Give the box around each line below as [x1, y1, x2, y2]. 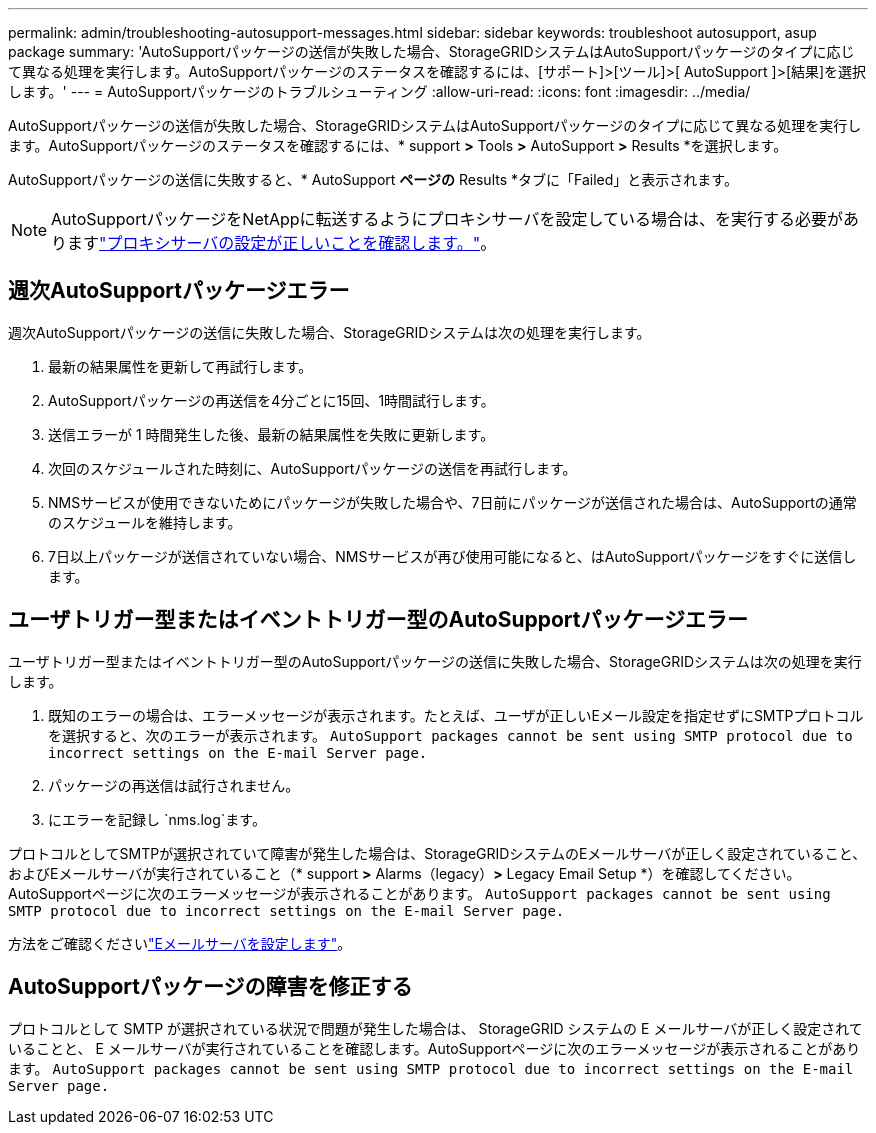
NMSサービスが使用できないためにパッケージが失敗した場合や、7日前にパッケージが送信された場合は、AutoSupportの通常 [48, 493, 857, 511]
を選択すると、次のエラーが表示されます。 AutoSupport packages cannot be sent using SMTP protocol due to [48, 726, 853, 744]
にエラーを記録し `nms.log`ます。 [48, 810, 266, 828]
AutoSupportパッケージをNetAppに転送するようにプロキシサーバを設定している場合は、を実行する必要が [51, 209, 843, 229]
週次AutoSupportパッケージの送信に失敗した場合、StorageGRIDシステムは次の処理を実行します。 [8, 323, 651, 341]
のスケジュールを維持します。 [48, 513, 242, 531]
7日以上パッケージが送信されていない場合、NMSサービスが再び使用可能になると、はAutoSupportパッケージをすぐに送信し [48, 547, 857, 565]
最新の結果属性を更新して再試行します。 [48, 357, 313, 375]
